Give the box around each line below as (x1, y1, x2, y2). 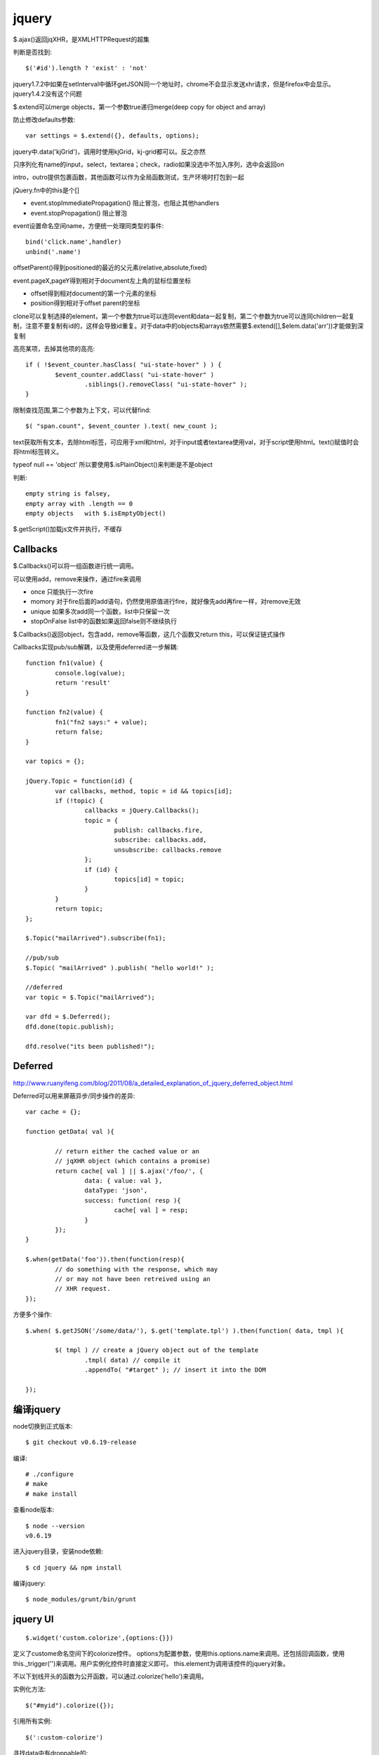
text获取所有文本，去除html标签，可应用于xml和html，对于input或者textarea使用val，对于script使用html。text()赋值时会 (13, 437, 359, 446)
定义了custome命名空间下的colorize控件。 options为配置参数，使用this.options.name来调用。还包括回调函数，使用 (13, 1650, 345, 1658)
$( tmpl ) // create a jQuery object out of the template (55, 1346, 259, 1354)
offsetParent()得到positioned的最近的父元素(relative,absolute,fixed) (13, 263, 207, 272)
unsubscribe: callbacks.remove (114, 846, 222, 854)
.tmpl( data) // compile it (84, 1356, 182, 1364)
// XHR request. (55, 1285, 111, 1293)
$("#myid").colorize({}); (25, 1701, 115, 1709)
